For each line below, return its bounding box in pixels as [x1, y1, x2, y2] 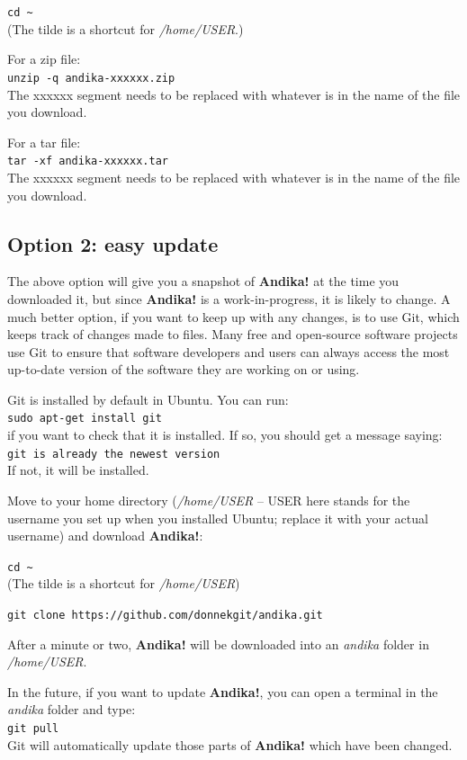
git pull [7, 722, 59, 736]
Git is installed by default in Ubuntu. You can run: [7, 389, 289, 408]
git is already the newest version [7, 447, 220, 460]
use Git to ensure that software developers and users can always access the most [7, 342, 450, 361]
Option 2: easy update [7, 229, 219, 257]
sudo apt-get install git [7, 412, 162, 425]
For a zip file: [7, 49, 81, 68]
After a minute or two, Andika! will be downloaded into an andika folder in [7, 634, 429, 653]
